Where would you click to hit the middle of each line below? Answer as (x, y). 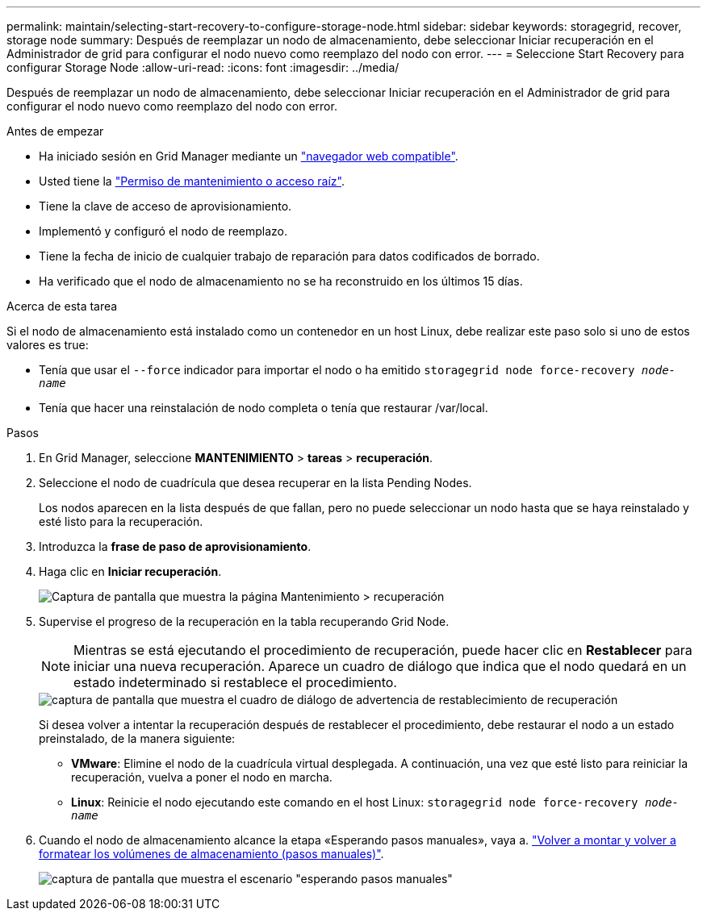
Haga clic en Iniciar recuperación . (130, 571)
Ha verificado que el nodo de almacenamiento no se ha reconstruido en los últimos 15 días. (281, 281)
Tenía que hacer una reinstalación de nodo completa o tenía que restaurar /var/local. (264, 408)
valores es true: (48, 345)
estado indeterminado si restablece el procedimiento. (235, 682)
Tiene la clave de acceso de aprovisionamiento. (165, 206)
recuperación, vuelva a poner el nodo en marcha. (202, 777)
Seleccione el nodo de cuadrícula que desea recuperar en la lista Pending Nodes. (255, 483)
